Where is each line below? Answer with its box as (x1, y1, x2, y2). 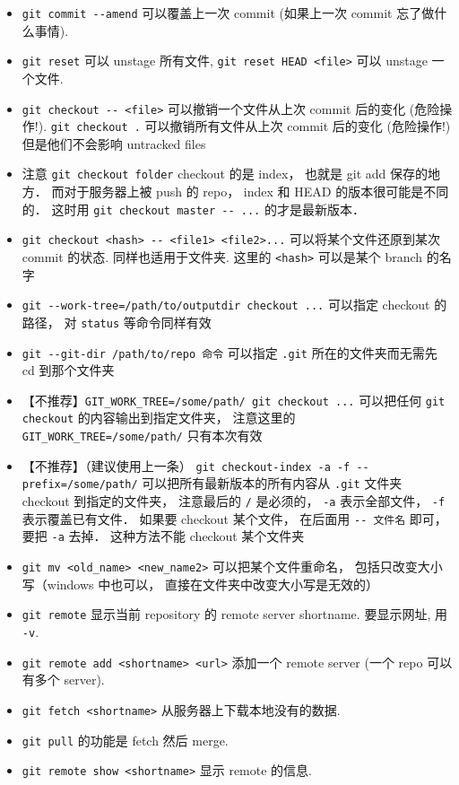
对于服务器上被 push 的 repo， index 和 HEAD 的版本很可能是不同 (64, 182, 449, 201)
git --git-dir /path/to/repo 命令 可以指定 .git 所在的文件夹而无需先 (22, 343, 437, 362)
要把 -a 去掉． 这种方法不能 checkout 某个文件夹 (22, 527, 305, 545)
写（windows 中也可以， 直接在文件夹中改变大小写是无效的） (22, 574, 378, 593)
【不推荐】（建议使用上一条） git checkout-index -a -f (22, 456, 351, 475)
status (81, 317, 120, 330)
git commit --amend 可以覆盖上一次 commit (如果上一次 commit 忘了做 (22, 4, 435, 22)
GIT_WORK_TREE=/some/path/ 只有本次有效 (22, 426, 263, 445)
